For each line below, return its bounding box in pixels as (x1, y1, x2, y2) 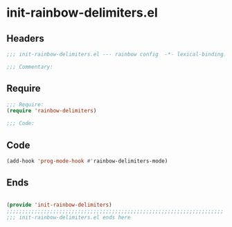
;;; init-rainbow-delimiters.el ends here (6, 214, 131, 221)
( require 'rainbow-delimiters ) (6, 108, 97, 115)
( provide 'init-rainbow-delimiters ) (6, 201, 112, 208)
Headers (6, 33, 44, 44)
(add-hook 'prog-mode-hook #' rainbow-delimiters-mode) (6, 158, 168, 165)
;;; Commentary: (6, 63, 53, 70)
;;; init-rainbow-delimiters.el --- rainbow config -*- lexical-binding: (6, 51, 227, 58)
